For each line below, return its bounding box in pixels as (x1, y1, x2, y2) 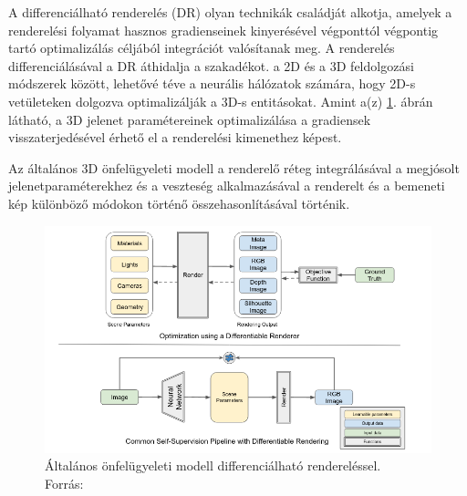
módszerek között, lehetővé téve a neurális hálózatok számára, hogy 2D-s (8, 74, 416, 93)
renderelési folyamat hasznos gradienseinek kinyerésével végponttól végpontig (8, 20, 439, 39)
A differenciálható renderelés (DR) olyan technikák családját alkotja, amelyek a (8, 3, 452, 21)
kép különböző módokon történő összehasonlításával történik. (8, 193, 350, 212)
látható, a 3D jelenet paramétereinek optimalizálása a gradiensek (8, 109, 371, 129)
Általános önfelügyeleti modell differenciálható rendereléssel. (45, 456, 381, 475)
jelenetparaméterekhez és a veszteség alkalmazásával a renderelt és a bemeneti (8, 176, 445, 195)
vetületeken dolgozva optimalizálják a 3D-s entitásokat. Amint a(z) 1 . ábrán (8, 91, 433, 110)
